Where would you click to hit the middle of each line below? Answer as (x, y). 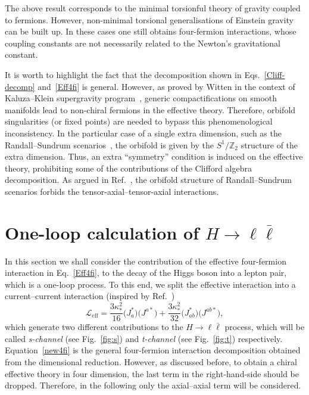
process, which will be (265, 327)
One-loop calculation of (102, 232)
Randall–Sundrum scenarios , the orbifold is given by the (109, 144)
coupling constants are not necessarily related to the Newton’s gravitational (143, 43)
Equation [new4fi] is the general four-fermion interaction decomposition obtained (153, 350)
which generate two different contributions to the (94, 327)
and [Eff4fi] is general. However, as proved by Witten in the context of (166, 86)
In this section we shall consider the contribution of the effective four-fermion (146, 261)
